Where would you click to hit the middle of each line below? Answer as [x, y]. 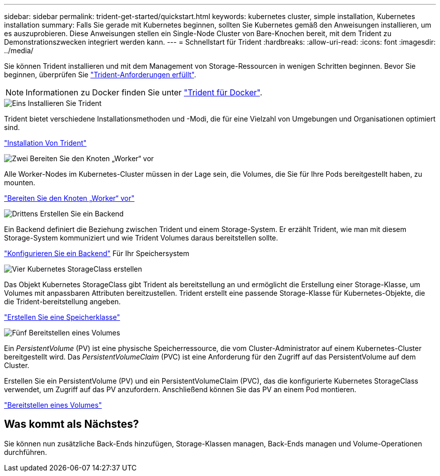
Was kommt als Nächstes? [72, 424]
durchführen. [26, 452]
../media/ [19, 50]
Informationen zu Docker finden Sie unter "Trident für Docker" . [144, 92]
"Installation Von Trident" [45, 143]
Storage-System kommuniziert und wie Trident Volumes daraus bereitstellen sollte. [141, 238]
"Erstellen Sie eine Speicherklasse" [62, 317]
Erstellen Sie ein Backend [82, 214]
